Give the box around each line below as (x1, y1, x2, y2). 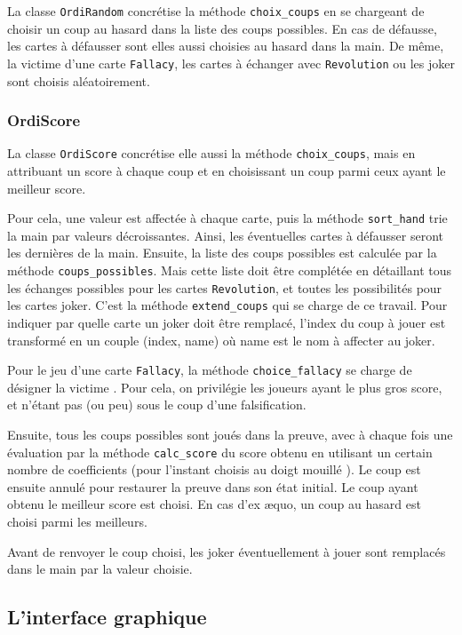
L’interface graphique (7, 603, 207, 631)
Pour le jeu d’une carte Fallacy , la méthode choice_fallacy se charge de (7, 361, 412, 379)
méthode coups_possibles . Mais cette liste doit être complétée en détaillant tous (7, 261, 452, 279)
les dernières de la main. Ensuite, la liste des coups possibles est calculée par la (7, 243, 437, 262)
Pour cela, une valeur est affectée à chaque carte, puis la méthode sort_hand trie (7, 209, 448, 227)
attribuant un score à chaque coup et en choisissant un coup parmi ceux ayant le (7, 161, 446, 179)
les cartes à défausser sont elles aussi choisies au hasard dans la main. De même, (7, 36, 444, 55)
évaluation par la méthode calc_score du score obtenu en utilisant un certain (7, 442, 433, 461)
